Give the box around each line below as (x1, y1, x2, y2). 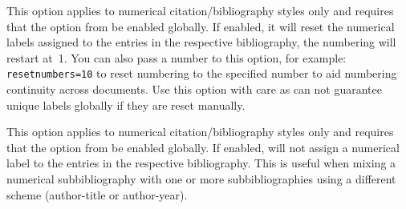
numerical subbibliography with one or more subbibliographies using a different (6, 171, 396, 187)
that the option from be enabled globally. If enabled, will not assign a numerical (6, 139, 400, 155)
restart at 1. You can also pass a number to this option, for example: (6, 49, 347, 66)
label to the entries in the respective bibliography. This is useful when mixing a (6, 155, 396, 171)
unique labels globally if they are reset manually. (6, 96, 246, 113)
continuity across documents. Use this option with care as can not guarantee (6, 81, 382, 98)
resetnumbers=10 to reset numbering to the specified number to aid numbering (6, 65, 397, 82)
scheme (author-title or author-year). (6, 186, 188, 203)
